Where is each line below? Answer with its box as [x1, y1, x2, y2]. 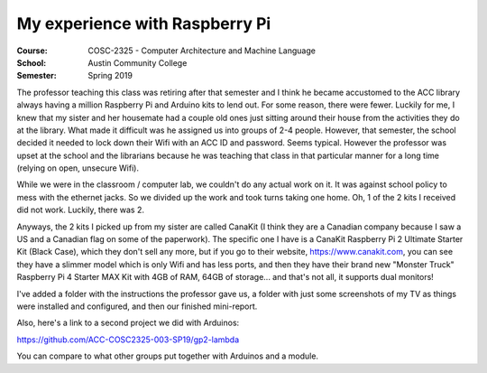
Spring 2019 [87, 70, 133, 81]
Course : [16, 45, 49, 56]
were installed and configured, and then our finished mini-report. [16, 301, 258, 312]
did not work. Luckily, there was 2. [16, 204, 144, 216]
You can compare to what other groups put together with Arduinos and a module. [16, 350, 319, 361]
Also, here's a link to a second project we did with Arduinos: [16, 317, 240, 329]
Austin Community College [87, 57, 188, 68]
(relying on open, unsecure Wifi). [16, 163, 140, 173]
